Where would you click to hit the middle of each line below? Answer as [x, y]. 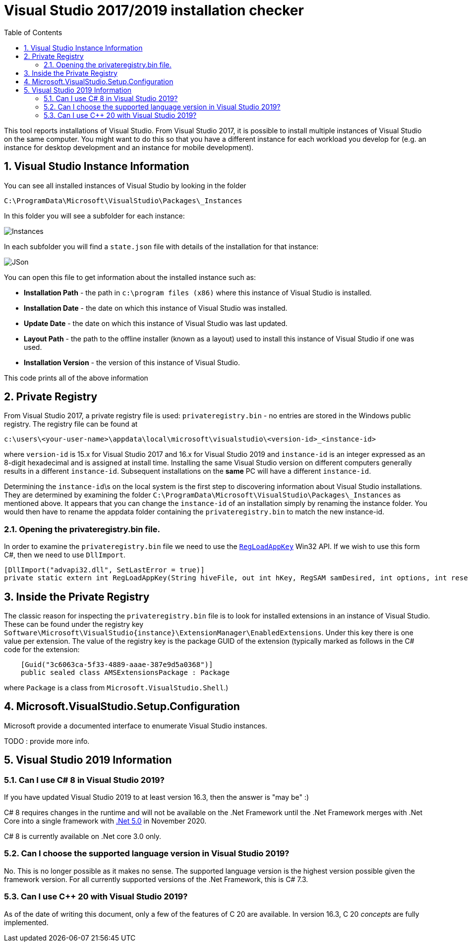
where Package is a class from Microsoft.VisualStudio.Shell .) [116, 688]
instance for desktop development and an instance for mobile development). [129, 147]
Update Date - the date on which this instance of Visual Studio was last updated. [156, 323]
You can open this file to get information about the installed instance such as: [130, 277]
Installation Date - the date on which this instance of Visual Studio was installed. [156, 308]
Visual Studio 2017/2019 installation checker [154, 10]
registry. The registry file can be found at [71, 424]
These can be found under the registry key [74, 624]
